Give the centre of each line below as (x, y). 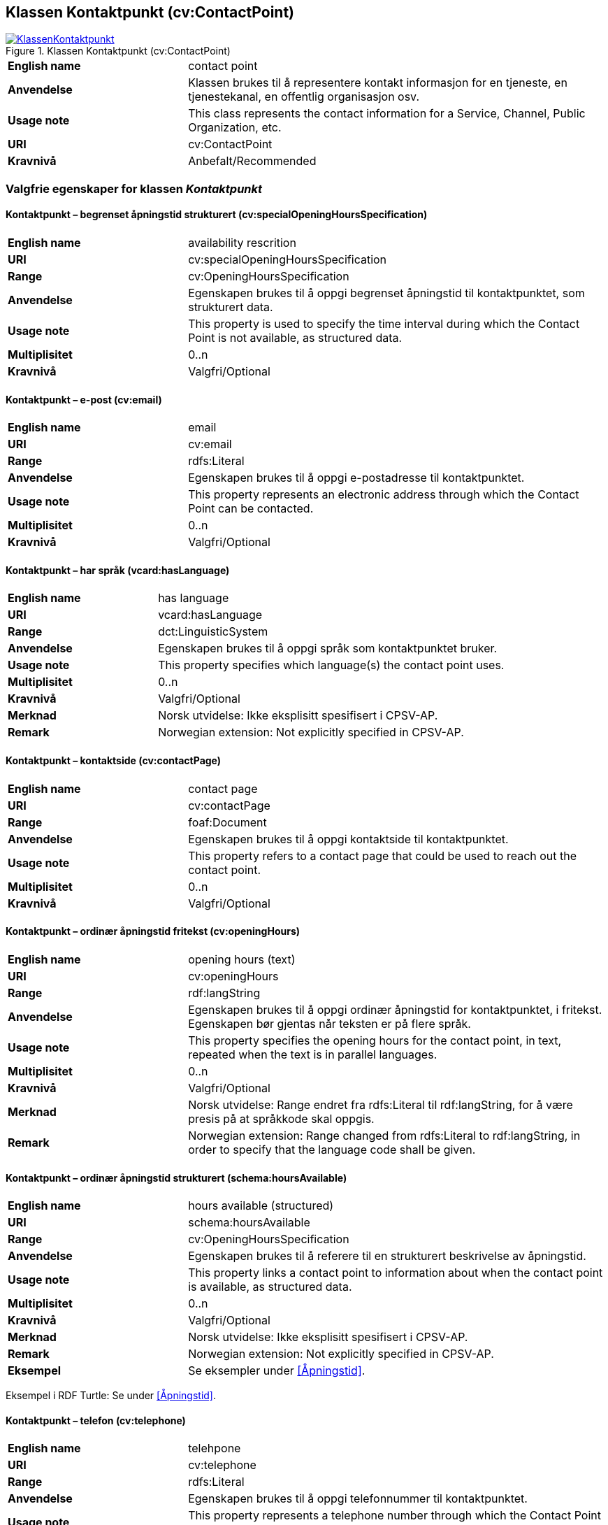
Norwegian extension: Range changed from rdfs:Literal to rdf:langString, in (384, 1135)
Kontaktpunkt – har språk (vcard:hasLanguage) (118, 570)
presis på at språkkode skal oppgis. (281, 1118)
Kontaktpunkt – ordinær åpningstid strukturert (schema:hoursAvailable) (176, 1177)
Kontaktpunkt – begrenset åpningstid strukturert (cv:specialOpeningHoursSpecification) (217, 215)
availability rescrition (242, 243)
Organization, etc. (235, 128)
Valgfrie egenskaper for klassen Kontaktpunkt (134, 188)
